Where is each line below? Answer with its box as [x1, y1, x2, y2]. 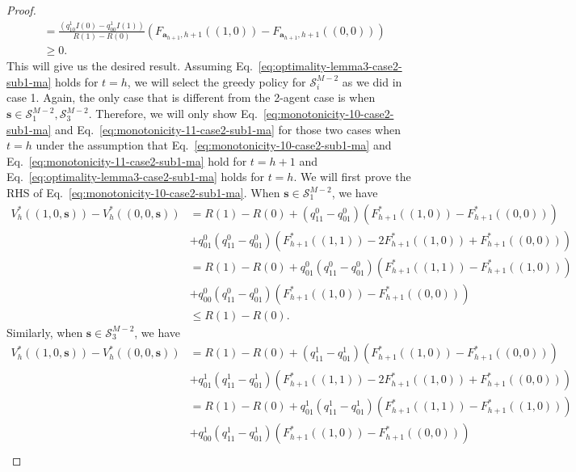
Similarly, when [6, 323, 83, 340]
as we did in [342, 73, 402, 90]
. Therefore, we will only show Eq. [88, 105, 258, 122]
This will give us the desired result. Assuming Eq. [6, 57, 253, 74]
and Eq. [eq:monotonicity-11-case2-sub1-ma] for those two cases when [54, 120, 401, 137]
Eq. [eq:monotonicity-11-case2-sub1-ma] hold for [6, 152, 247, 169]
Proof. [6, 2, 36, 18]
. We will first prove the [293, 168, 411, 185]
